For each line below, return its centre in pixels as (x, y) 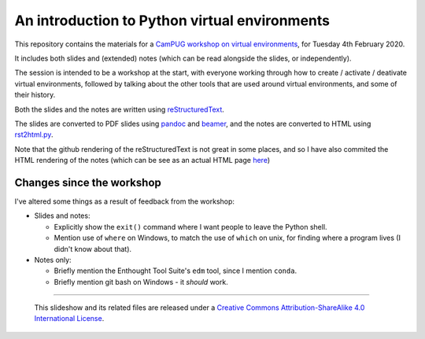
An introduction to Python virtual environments (172, 20)
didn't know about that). (93, 249)
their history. (35, 95)
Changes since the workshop (88, 182)
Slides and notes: (62, 216)
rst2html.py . (34, 134)
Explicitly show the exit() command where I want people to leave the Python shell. (190, 227)
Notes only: (53, 260)
